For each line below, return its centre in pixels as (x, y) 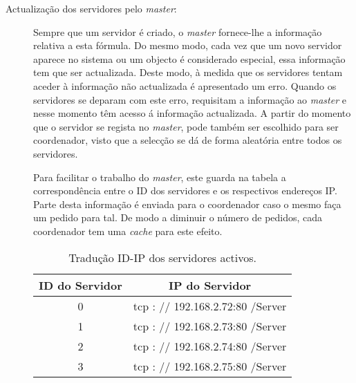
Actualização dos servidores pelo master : (91, 8)
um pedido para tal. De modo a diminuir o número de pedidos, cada (178, 217)
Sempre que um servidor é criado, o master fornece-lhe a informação (178, 31)
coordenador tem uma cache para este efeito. (128, 231)
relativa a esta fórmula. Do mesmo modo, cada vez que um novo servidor (188, 45)
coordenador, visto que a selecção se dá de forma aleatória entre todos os (188, 140)
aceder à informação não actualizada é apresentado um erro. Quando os (185, 85)
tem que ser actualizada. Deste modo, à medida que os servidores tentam (188, 72)
